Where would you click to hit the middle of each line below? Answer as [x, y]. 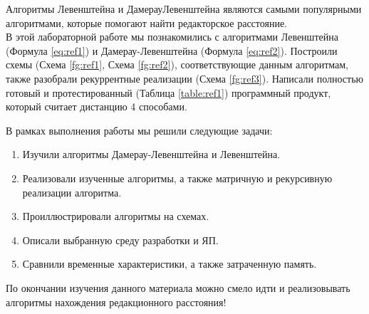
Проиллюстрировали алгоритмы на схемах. [116, 216]
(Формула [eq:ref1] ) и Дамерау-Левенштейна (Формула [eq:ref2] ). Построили [172, 50]
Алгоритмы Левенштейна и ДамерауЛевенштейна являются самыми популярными [184, 9]
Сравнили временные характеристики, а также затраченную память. [170, 264]
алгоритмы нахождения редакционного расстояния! [116, 302]
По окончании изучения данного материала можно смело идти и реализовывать [178, 287]
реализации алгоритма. [72, 192]
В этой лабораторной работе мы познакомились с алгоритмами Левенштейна [172, 37]
